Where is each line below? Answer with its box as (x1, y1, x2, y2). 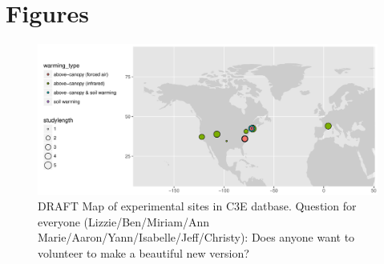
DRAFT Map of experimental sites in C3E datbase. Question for (38, 198, 357, 214)
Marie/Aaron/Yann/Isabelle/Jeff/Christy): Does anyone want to (38, 229, 355, 246)
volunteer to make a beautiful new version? (38, 244, 249, 261)
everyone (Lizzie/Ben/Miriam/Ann (38, 213, 209, 230)
